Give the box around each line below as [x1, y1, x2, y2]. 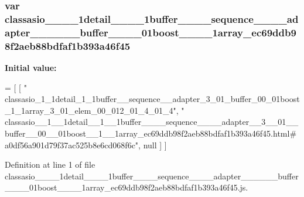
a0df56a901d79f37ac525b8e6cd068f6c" [5, 138, 139, 151]
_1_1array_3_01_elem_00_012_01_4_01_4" [5, 104, 176, 116]
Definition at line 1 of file [5, 158, 95, 171]
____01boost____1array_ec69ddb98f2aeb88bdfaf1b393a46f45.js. [5, 181, 248, 193]
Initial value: [5, 61, 57, 73]
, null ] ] [138, 138, 167, 151]
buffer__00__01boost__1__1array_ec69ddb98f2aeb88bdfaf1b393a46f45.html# [5, 127, 297, 139]
